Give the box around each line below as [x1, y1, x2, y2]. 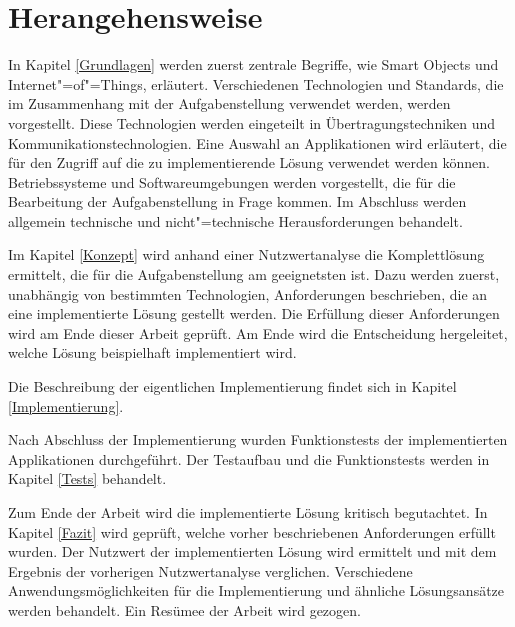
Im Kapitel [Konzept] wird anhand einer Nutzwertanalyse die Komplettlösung [8, 244, 485, 265]
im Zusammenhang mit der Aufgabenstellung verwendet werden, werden [8, 93, 451, 114]
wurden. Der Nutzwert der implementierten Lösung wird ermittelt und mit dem [8, 541, 497, 562]
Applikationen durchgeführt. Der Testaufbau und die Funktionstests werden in [8, 448, 490, 469]
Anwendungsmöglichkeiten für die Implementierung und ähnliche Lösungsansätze [8, 580, 505, 601]
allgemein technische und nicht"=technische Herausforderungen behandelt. [8, 210, 463, 231]
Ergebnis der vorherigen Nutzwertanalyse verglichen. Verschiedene [8, 560, 413, 581]
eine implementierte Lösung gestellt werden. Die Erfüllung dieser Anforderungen [8, 303, 500, 324]
